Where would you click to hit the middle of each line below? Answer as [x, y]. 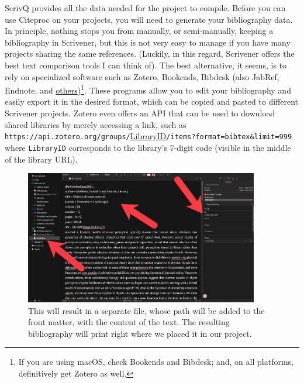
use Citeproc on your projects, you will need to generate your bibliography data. [149, 19]
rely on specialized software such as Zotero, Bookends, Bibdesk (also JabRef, [142, 76]
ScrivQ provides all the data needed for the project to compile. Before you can [145, 8]
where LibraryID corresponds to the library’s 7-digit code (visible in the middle [148, 147]
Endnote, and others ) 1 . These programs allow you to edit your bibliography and [148, 89]
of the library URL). [41, 159]
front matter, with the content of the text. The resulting [129, 322]
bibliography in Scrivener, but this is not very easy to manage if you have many [148, 42]
